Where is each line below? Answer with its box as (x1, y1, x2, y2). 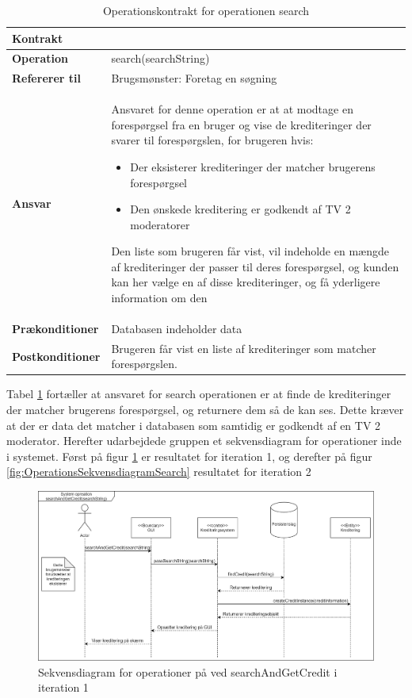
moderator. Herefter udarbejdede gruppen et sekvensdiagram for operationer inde (6, 432, 402, 449)
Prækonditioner (12, 320, 99, 336)
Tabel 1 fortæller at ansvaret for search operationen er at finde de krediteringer (6, 385, 391, 402)
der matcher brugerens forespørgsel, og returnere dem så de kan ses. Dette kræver (6, 401, 404, 418)
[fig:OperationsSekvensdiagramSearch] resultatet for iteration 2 (6, 463, 311, 480)
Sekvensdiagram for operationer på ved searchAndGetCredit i (38, 663, 338, 680)
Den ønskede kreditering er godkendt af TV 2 (130, 201, 351, 217)
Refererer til (12, 70, 81, 86)
